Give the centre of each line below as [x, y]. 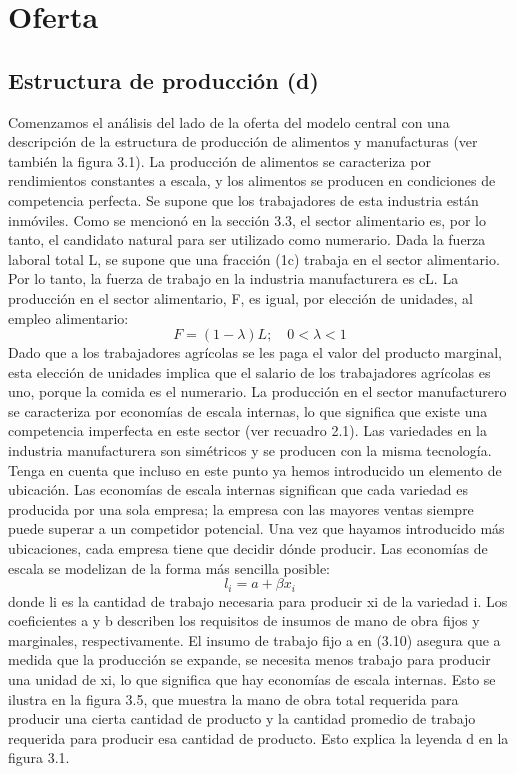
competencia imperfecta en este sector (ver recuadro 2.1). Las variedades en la [247, 430]
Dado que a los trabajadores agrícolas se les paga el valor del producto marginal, [255, 352]
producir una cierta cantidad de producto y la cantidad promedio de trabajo [242, 718]
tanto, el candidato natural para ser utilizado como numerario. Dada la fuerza [247, 239]
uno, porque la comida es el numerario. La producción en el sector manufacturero [257, 391]
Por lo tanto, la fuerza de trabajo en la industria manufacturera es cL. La [233, 278]
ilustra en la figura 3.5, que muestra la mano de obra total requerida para [233, 698]
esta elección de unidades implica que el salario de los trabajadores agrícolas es [249, 371]
